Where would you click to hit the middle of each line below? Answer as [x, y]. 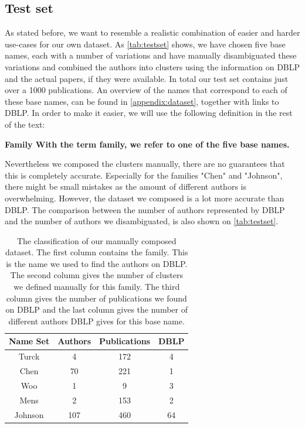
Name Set [29, 341]
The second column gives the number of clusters [96, 275]
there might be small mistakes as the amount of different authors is [126, 186]
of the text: [25, 124]
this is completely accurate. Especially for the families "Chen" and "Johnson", [144, 175]
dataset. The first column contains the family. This [97, 252]
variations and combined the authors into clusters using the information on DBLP [152, 66]
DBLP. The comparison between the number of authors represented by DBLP [145, 209]
